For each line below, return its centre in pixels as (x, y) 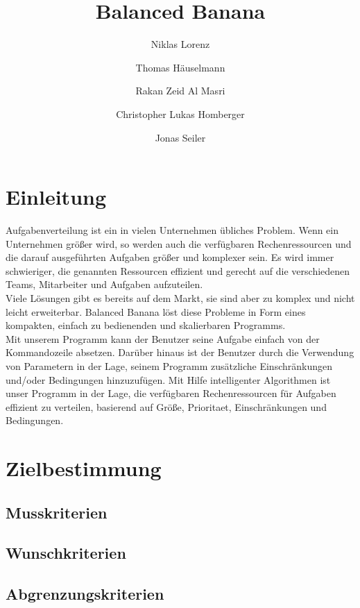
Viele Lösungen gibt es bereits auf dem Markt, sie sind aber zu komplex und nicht (180, 298)
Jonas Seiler (180, 137)
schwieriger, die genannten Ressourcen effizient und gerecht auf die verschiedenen (178, 270)
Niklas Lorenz (180, 44)
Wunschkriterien (66, 553)
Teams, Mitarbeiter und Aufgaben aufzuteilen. (104, 284)
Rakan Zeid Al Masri (180, 91)
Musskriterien (57, 512)
